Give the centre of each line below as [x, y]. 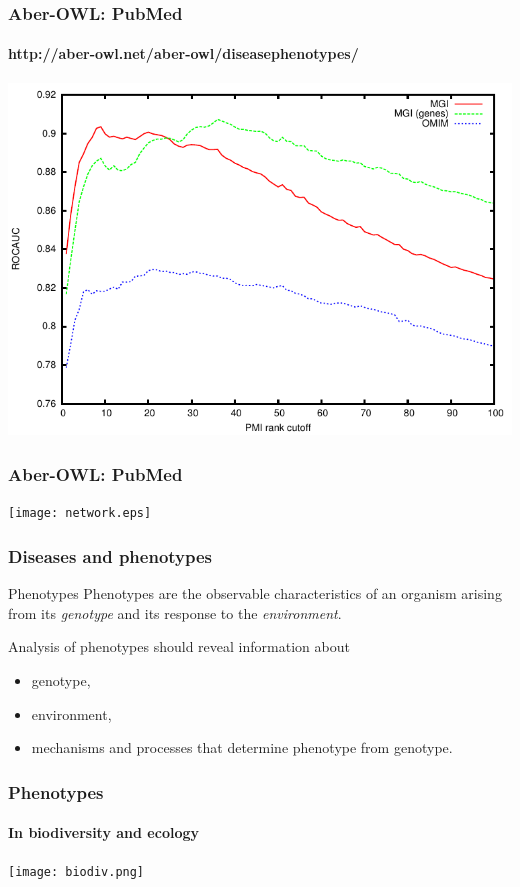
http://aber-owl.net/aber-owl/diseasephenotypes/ [183, 53]
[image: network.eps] [80, 513]
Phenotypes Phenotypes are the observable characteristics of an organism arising [255, 593]
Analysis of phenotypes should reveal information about [179, 646]
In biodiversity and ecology [104, 832]
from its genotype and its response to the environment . [175, 612]
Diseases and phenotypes [110, 555]
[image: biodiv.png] [76, 872]
